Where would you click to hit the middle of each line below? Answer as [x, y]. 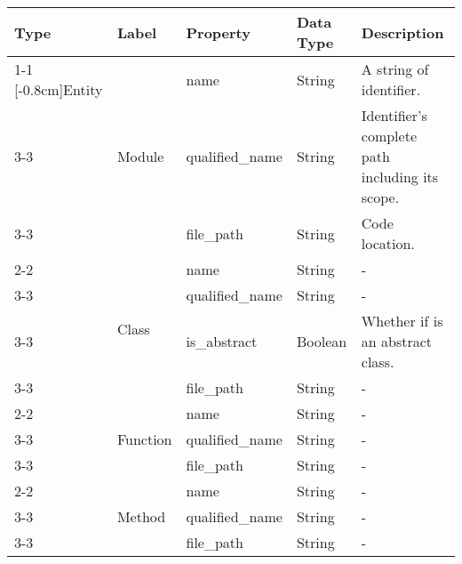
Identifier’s [394, 115]
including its [400, 177]
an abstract [397, 341]
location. [388, 243]
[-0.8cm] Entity [59, 89]
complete [389, 136]
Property [218, 32]
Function [144, 439]
